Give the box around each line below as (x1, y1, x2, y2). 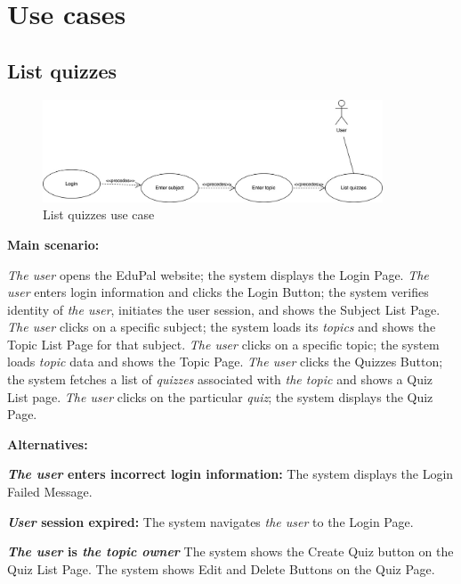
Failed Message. (7, 482, 93, 501)
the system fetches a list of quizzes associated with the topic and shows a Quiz (7, 370, 433, 389)
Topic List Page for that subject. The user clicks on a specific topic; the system (7, 334, 440, 353)
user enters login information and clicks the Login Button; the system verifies (7, 283, 429, 301)
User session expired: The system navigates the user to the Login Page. (7, 512, 414, 531)
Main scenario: (7, 234, 100, 253)
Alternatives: (7, 434, 88, 453)
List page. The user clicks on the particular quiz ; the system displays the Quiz (7, 387, 433, 406)
